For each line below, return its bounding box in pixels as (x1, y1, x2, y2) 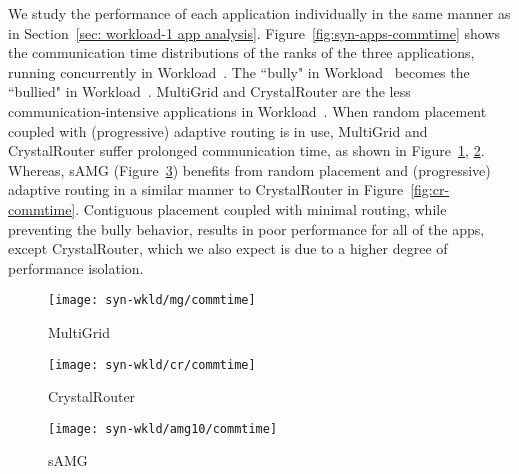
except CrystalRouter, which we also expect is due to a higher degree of (8, 238, 448, 259)
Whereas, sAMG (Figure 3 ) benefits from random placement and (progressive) (8, 159, 491, 180)
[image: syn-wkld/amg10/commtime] (48, 421, 278, 436)
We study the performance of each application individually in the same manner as (8, 3, 511, 23)
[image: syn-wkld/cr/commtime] (48, 357, 256, 372)
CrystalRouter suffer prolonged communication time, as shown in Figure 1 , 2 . (8, 140, 485, 161)
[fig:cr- (410, 179, 450, 200)
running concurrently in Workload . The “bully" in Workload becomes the (8, 61, 470, 82)
